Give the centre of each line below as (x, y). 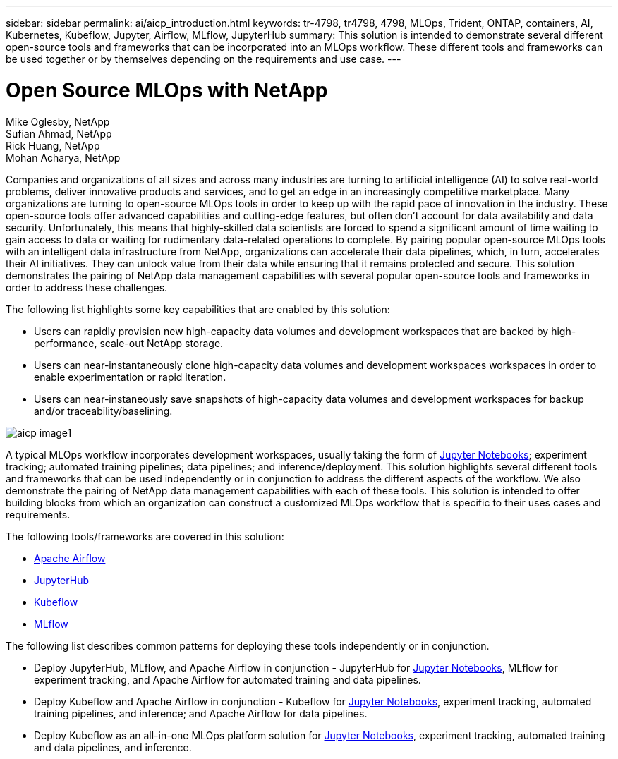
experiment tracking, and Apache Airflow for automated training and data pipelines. (228, 679)
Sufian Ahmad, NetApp (59, 133)
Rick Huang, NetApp (53, 145)
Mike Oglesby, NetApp (58, 121)
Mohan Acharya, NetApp (63, 157)
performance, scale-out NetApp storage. (129, 343)
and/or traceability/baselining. (103, 411)
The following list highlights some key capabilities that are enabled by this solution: (198, 309)
